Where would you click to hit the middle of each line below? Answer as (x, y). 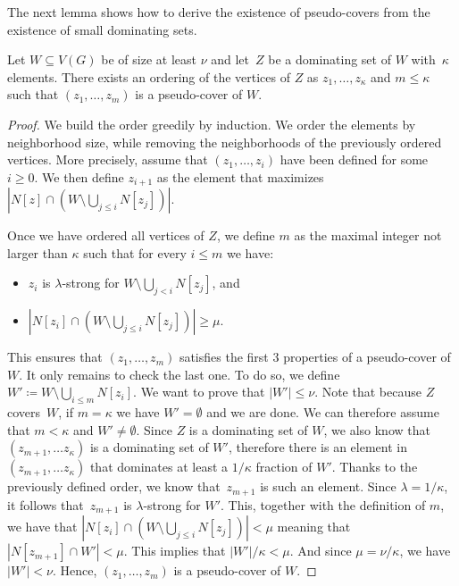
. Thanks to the (375, 467)
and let (230, 59)
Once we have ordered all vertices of (106, 235)
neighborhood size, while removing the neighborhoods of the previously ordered (225, 142)
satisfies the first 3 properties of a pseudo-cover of (315, 357)
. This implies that (175, 551)
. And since (321, 551)
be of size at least (149, 59)
